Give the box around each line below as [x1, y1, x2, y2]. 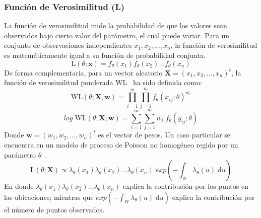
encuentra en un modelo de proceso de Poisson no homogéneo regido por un [4, 139, 238, 150]
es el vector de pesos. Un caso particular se [98, 129, 231, 140]
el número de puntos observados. [4, 204, 105, 214]
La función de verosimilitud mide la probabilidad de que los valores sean [4, 20, 227, 31]
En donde [4, 181, 34, 191]
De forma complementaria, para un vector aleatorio [4, 67, 163, 78]
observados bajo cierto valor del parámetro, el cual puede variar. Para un [4, 30, 230, 40]
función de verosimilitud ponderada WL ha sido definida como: [4, 77, 202, 88]
